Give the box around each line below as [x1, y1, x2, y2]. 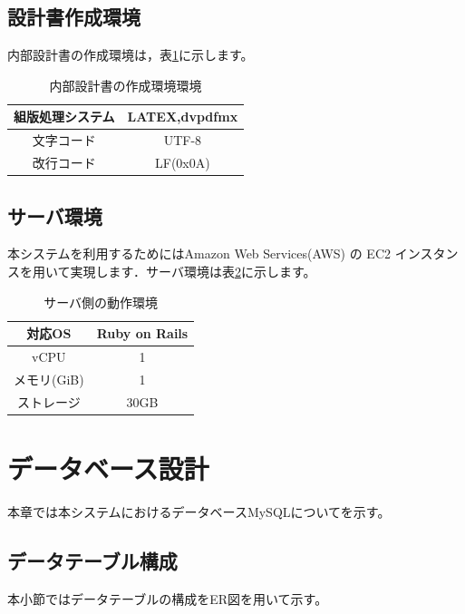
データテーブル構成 [7, 546, 178, 574]
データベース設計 [7, 449, 209, 486]
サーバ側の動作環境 [44, 292, 159, 311]
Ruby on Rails [96, 324, 189, 343]
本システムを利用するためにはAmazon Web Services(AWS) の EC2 [7, 244, 391, 263]
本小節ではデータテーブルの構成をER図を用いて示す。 [7, 589, 328, 608]
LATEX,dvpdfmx [127, 107, 238, 126]
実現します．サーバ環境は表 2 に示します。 [70, 261, 316, 280]
